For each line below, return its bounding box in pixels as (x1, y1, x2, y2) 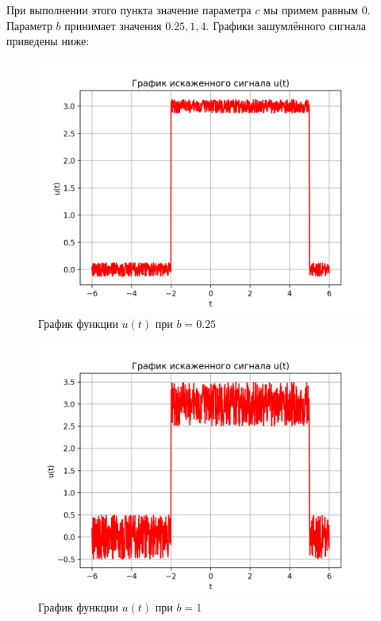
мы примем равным (263, 2, 358, 17)
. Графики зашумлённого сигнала (206, 17, 366, 33)
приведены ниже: (6, 33, 90, 49)
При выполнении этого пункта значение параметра (6, 2, 252, 17)
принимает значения (64, 17, 162, 33)
